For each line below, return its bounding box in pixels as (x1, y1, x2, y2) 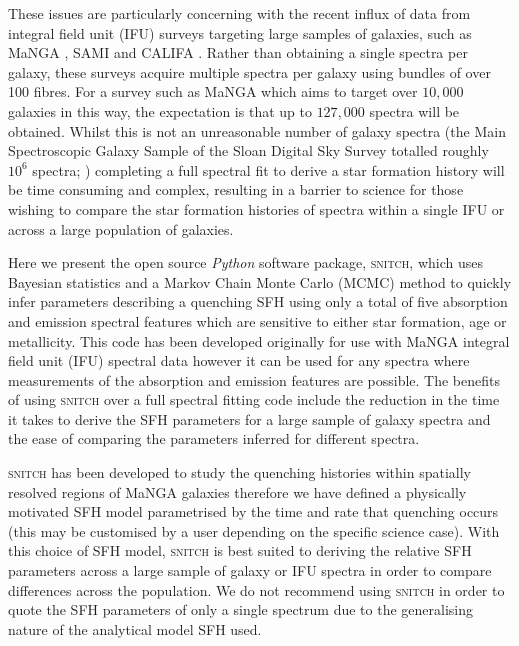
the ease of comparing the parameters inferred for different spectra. (8, 428, 420, 449)
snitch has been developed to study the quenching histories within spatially (8, 462, 471, 483)
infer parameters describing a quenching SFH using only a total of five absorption (8, 291, 508, 312)
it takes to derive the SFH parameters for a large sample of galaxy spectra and (8, 408, 491, 429)
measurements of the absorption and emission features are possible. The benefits (8, 369, 500, 390)
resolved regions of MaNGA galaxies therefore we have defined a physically (8, 481, 467, 502)
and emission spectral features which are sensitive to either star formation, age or (8, 310, 507, 331)
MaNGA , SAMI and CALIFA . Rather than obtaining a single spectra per (8, 42, 468, 63)
